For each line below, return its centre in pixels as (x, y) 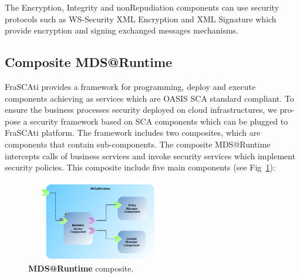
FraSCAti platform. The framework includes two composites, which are (133, 133)
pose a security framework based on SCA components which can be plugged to (146, 121)
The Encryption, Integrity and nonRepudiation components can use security (142, 7)
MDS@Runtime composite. (81, 268)
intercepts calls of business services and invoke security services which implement (150, 155)
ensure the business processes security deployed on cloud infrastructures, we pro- (150, 110)
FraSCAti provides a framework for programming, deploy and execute (130, 86)
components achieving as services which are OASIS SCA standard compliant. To (149, 98)
